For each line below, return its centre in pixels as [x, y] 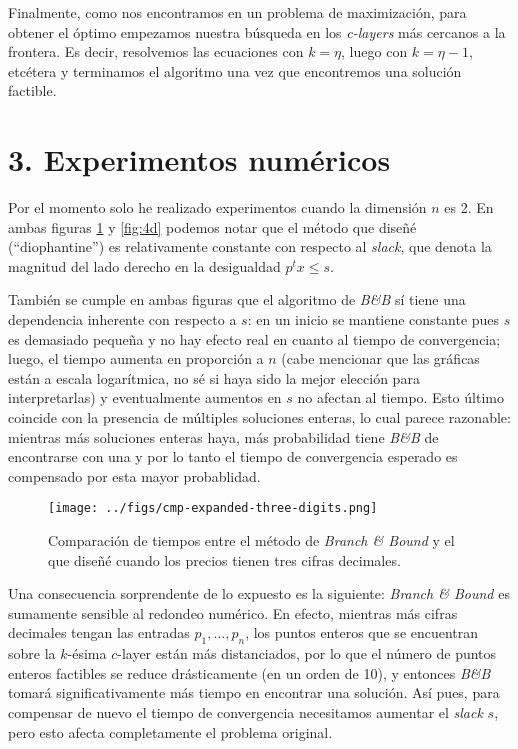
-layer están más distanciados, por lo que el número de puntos [307, 653]
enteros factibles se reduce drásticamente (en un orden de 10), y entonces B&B [249, 672]
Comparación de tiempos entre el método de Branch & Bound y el [251, 540]
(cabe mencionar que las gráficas [380, 358]
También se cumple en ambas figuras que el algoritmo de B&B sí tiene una [237, 299]
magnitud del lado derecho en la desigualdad [144, 265]
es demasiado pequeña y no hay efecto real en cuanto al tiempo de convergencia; [254, 338]
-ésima [87, 653]
